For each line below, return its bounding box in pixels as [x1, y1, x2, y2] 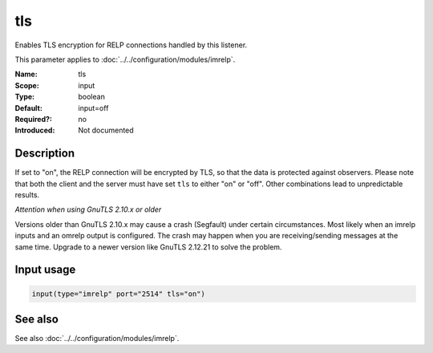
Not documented [78, 125, 134, 136]
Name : [14, 69, 38, 79]
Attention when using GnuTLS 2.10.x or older [14, 205, 162, 214]
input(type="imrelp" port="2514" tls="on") [31, 289, 206, 298]
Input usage [14, 263, 76, 277]
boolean [78, 92, 106, 102]
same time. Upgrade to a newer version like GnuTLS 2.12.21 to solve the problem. [14, 241, 282, 252]
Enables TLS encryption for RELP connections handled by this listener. [14, 40, 248, 50]
